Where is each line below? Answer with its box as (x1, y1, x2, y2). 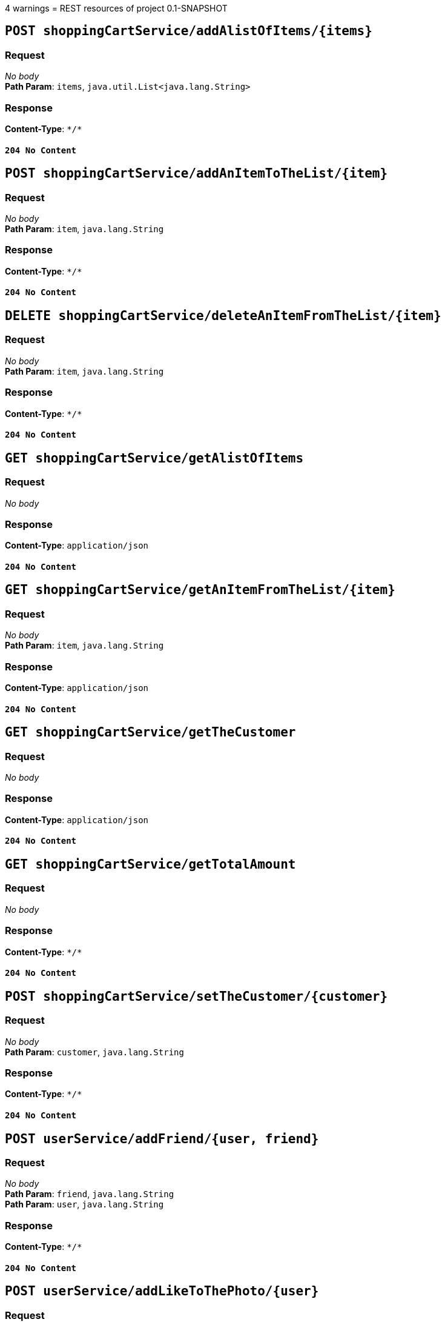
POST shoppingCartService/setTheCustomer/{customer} (5, 989, 388, 1004)
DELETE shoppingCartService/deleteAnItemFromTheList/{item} (5, 308, 441, 323)
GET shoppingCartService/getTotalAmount (5, 857, 296, 872)
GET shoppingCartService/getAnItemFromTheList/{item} (5, 583, 395, 598)
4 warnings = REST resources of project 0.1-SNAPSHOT (5, 3, 228, 13)
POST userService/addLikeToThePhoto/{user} (5, 1284, 319, 1299)
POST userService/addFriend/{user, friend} (5, 1131, 319, 1146)
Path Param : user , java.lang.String (5, 1199, 164, 1210)
